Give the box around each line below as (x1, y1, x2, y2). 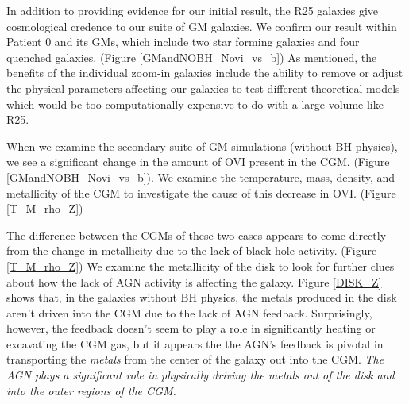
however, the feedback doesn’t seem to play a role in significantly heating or (6, 320, 376, 337)
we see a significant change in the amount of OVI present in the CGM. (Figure (6, 153, 390, 170)
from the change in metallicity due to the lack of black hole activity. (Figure (6, 242, 377, 259)
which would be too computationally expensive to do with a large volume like (6, 95, 384, 112)
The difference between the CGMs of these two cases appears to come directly (6, 226, 387, 243)
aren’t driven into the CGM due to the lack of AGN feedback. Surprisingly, (6, 304, 372, 321)
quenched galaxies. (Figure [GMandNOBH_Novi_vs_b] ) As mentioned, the (6, 48, 377, 65)
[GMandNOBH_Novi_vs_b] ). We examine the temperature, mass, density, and (6, 168, 395, 185)
